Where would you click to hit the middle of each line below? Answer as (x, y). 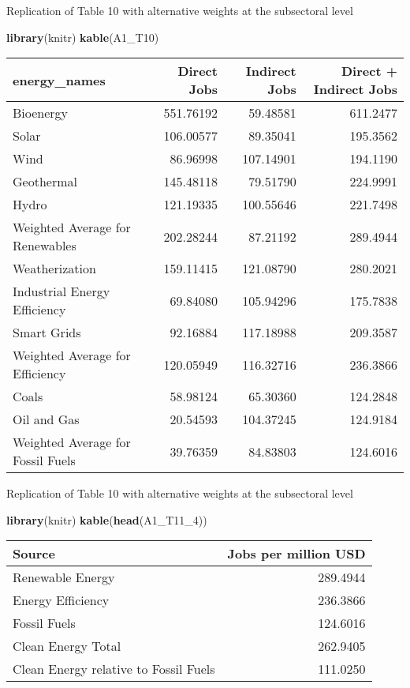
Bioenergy (41, 113)
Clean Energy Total (67, 646)
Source (34, 554)
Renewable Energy (64, 577)
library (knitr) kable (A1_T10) (83, 37)
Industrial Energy (61, 291)
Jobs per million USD (296, 554)
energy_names (59, 80)
